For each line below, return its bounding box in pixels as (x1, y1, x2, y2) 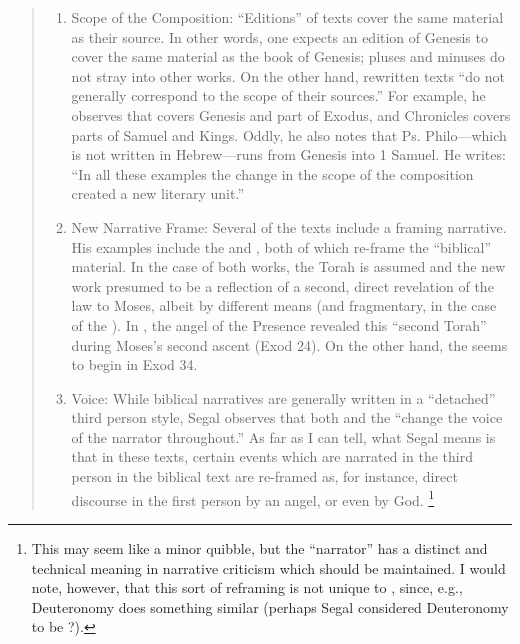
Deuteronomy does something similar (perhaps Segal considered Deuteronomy (31, 596, 509, 617)
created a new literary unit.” (71, 183, 244, 204)
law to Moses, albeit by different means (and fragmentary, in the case (71, 295, 497, 316)
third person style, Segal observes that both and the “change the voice (71, 407, 503, 428)
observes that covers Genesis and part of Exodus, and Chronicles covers (71, 104, 511, 125)
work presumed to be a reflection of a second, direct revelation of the (71, 275, 494, 296)
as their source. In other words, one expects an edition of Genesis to (71, 26, 488, 47)
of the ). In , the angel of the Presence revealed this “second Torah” (71, 314, 487, 335)
